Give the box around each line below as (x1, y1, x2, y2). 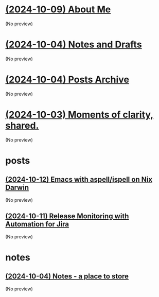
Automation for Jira (5, 220, 69, 229)
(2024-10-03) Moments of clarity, (5, 109, 154, 120)
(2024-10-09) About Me (5, 4, 111, 15)
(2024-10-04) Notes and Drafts (5, 39, 143, 50)
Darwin (5, 183, 29, 192)
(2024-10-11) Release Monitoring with (5, 212, 129, 221)
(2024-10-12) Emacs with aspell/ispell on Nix (5, 175, 153, 184)
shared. (5, 120, 39, 131)
